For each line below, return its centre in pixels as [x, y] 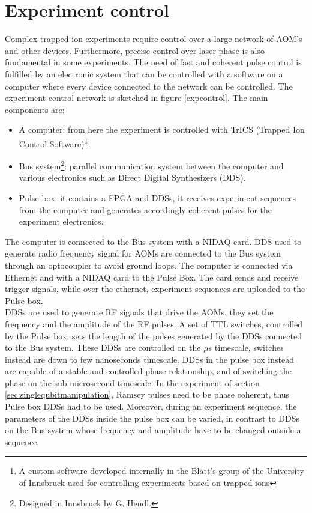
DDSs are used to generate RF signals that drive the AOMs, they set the [139, 312]
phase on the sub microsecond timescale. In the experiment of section [132, 382]
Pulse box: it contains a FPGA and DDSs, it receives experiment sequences [157, 197]
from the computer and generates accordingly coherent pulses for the [145, 209]
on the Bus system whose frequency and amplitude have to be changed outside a [153, 430]
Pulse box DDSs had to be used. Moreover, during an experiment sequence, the [151, 406]
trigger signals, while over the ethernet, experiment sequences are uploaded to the [155, 289]
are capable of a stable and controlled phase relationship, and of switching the [148, 371]
